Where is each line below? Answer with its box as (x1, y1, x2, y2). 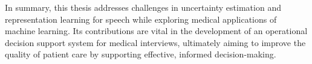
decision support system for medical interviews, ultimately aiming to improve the (5, 36, 306, 48)
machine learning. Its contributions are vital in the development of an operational (5, 25, 308, 37)
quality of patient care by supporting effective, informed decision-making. (5, 48, 276, 60)
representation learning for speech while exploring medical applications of (5, 13, 277, 25)
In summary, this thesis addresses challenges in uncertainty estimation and (5, 1, 281, 13)
